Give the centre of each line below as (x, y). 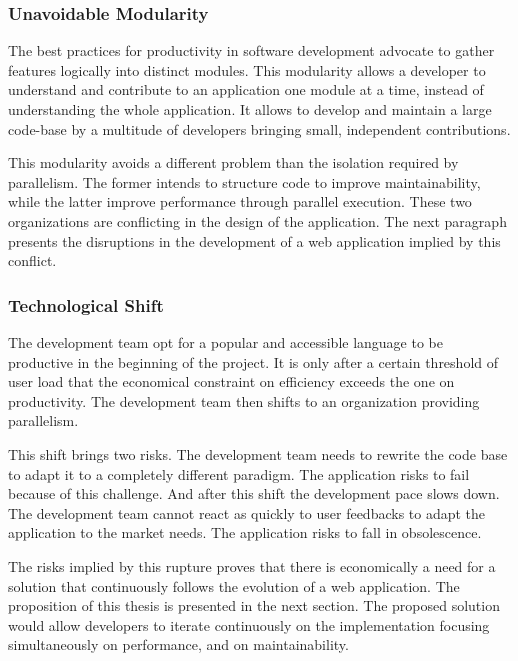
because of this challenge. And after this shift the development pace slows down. (254, 493)
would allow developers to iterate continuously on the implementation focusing (249, 624)
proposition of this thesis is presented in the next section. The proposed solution (254, 605)
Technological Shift (86, 304)
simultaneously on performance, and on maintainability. (178, 644)
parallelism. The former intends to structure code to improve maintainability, (244, 181)
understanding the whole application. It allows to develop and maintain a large (250, 109)
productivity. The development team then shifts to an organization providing (244, 400)
